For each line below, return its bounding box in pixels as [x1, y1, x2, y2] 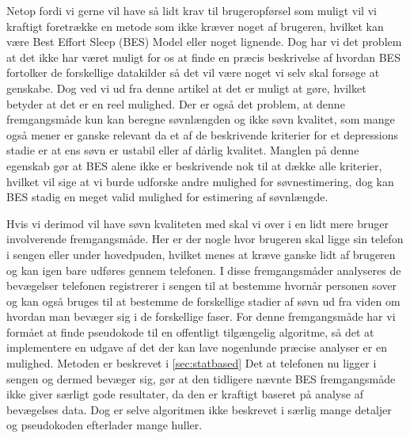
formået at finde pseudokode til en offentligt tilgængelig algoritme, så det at [6, 323, 374, 340]
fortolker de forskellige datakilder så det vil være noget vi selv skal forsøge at [6, 64, 380, 81]
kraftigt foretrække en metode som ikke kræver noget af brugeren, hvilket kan [6, 17, 384, 34]
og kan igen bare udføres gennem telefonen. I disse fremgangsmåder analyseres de [6, 261, 401, 278]
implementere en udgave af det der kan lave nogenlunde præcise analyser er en [6, 339, 387, 356]
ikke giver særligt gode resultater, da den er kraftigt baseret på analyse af [6, 386, 363, 402]
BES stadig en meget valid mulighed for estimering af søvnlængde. [6, 189, 328, 205]
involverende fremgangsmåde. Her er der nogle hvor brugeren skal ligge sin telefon [6, 230, 404, 247]
